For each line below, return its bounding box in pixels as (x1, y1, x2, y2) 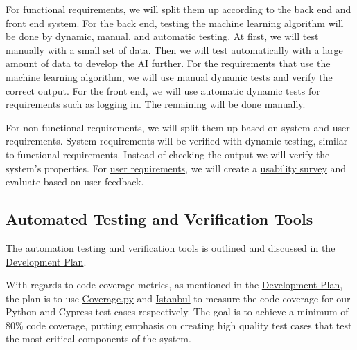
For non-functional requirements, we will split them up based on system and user (6, 120, 350, 134)
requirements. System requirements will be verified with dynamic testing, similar (6, 133, 348, 148)
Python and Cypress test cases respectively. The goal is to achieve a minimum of (6, 304, 349, 319)
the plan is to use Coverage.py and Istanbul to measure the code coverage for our (6, 291, 351, 305)
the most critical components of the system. (6, 331, 191, 346)
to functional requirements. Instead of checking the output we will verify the (6, 147, 330, 161)
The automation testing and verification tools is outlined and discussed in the (6, 240, 336, 255)
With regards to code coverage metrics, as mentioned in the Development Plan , (6, 277, 343, 292)
